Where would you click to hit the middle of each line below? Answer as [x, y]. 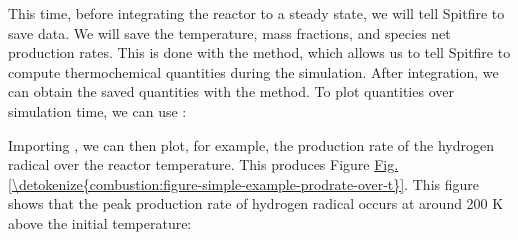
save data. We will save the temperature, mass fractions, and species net [229, 32]
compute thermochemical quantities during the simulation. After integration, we [253, 71]
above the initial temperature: [100, 222]
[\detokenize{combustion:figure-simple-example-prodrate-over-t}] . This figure [243, 183]
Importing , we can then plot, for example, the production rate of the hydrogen [251, 144]
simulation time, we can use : [97, 110]
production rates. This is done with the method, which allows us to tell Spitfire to [259, 52]
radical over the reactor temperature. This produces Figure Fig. [203, 164]
